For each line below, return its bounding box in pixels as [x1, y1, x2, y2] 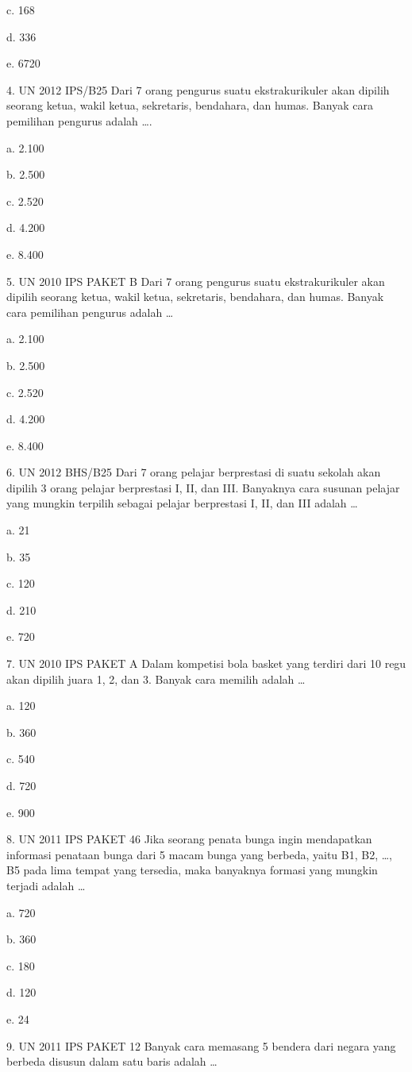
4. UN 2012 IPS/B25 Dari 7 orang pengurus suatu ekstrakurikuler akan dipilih [6, 81, 390, 98]
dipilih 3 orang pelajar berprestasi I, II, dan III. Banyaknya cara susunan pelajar [6, 479, 400, 496]
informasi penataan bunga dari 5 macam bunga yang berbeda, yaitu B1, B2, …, [6, 846, 393, 862]
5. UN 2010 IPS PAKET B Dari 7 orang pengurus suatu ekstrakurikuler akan [6, 272, 385, 289]
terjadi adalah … [6, 877, 86, 893]
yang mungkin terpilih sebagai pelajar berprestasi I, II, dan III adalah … [6, 495, 358, 511]
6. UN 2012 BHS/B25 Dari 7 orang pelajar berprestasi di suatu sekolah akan [6, 464, 381, 480]
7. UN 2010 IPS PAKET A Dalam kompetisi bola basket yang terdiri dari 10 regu [6, 655, 406, 672]
